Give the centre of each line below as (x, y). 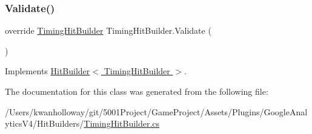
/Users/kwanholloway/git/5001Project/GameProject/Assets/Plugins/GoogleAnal (156, 111)
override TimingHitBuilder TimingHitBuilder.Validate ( (108, 30)
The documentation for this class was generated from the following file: (137, 91)
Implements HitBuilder (48, 71)
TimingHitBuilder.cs (122, 123)
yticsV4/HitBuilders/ (45, 123)
